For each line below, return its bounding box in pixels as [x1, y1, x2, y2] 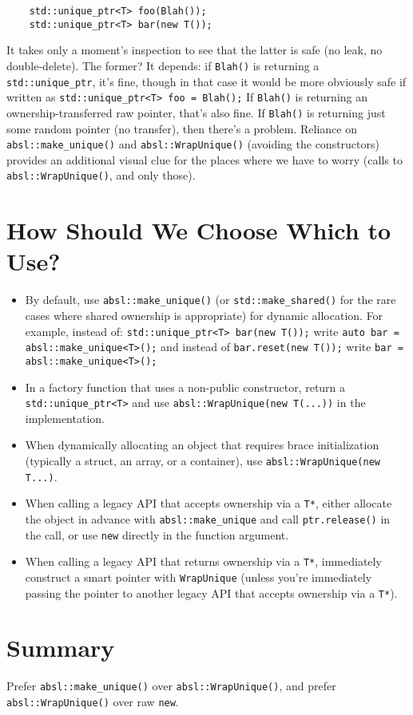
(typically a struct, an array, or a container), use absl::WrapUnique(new [25, 452, 380, 468]
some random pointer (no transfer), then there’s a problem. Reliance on [6, 120, 357, 136]
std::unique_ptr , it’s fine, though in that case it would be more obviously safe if [6, 73, 407, 89]
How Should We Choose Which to [6, 214, 391, 247]
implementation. [25, 409, 105, 426]
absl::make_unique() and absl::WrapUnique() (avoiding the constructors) [6, 136, 379, 152]
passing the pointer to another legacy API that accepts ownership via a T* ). [25, 584, 398, 601]
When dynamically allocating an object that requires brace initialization [25, 437, 379, 453]
